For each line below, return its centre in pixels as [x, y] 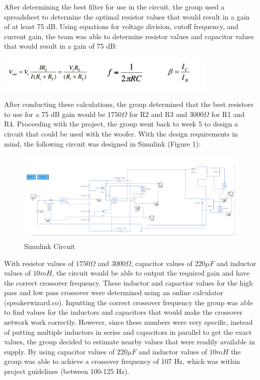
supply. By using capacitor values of [59, 351]
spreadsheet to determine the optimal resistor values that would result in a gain [127, 16]
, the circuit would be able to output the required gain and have [151, 273]
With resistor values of [39, 263]
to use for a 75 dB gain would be [55, 114]
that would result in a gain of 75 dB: [61, 46]
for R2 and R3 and [158, 114]
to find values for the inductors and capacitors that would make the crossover [123, 312]
